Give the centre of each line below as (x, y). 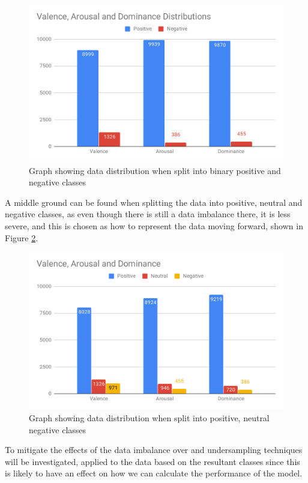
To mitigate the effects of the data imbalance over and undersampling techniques (154, 450)
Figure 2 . (22, 237)
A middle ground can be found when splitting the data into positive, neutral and (154, 202)
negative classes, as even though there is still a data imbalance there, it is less (148, 214)
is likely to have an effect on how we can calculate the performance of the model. (154, 473)
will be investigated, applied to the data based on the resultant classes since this (152, 461)
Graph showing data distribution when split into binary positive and (155, 170)
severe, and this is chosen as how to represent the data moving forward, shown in (154, 226)
